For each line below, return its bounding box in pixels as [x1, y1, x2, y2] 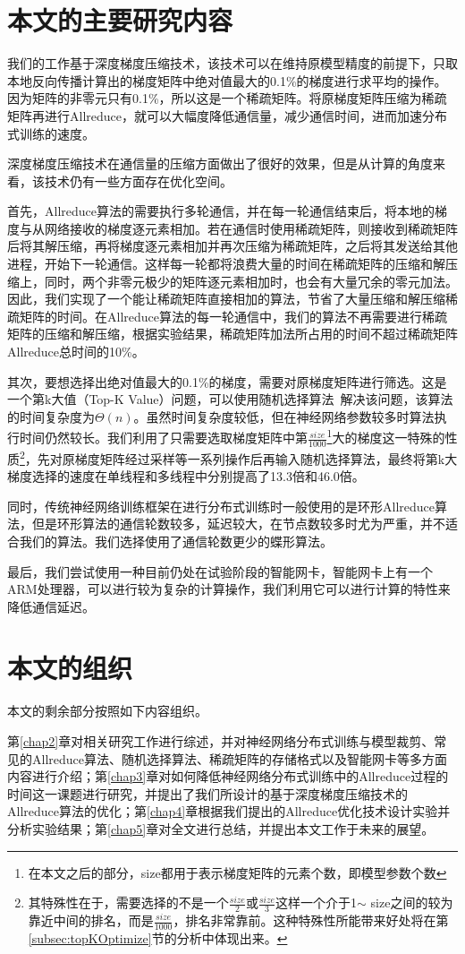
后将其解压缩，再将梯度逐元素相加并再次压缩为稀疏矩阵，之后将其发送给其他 [7, 236, 458, 255]
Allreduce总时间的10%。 [7, 342, 145, 361]
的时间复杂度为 [7, 407, 95, 425]
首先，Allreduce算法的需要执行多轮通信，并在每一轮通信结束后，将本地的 [7, 202, 435, 220]
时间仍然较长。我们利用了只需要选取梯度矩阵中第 [19, 428, 308, 447]
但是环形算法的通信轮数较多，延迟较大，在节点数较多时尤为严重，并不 [31, 514, 445, 533]
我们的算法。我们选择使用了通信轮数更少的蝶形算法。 [19, 531, 333, 550]
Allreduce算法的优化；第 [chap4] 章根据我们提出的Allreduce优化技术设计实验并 [7, 802, 451, 821]
